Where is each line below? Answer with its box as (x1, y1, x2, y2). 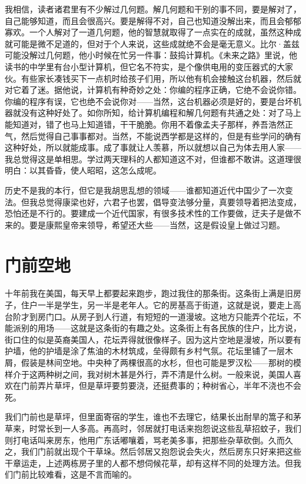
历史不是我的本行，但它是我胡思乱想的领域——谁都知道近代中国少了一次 (5, 183, 285, 196)
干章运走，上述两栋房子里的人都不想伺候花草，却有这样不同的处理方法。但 (5, 456, 293, 469)
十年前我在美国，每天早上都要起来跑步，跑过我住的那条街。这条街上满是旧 (5, 287, 293, 299)
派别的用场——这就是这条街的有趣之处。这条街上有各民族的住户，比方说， (12, 322, 301, 334)
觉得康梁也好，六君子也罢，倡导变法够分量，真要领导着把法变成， (45, 195, 301, 208)
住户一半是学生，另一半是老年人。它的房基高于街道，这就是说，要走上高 (21, 299, 301, 311)
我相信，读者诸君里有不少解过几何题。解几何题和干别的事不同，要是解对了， (5, 3, 301, 15)
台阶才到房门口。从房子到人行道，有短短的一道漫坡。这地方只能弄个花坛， (5, 310, 293, 322)
